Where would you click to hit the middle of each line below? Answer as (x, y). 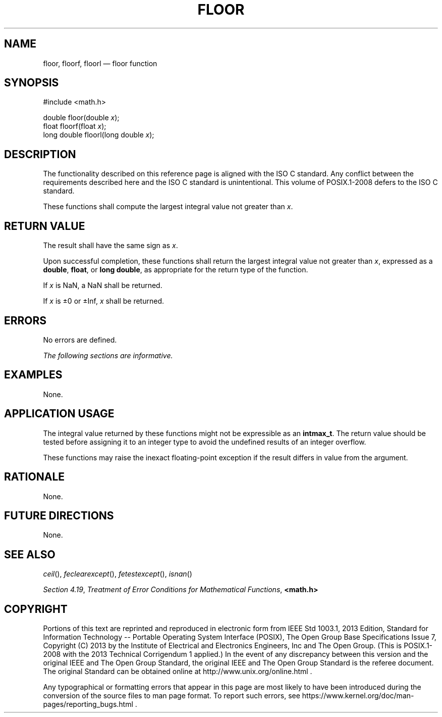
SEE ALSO (30, 554)
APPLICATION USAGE (59, 414)
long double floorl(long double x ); (99, 135)
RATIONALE (35, 477)
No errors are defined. (80, 340)
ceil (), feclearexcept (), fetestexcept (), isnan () (118, 574)
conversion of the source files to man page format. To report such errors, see (172, 696)
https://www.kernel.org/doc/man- (358, 696)
